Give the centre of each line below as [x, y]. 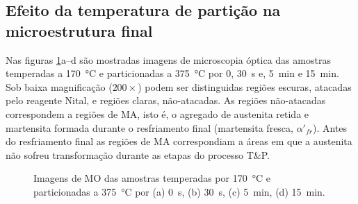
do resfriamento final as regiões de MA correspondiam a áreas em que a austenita [179, 141]
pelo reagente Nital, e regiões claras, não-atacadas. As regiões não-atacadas [166, 100]
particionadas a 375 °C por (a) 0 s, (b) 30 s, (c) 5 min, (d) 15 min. [179, 191]
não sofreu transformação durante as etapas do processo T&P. [138, 154]
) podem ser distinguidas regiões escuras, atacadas [245, 86]
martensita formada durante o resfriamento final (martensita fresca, [149, 127]
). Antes [330, 127]
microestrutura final [79, 30]
